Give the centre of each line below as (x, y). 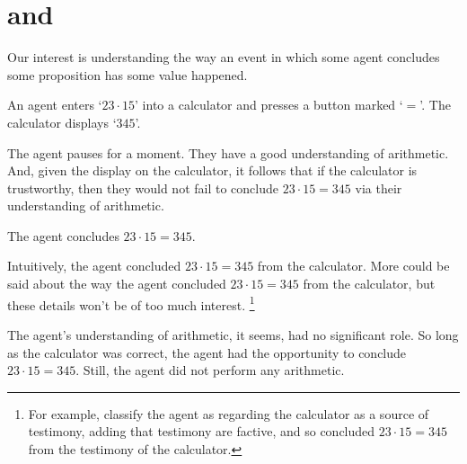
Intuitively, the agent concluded (94, 266)
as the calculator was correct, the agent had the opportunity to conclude (207, 352)
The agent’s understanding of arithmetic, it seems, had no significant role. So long (233, 334)
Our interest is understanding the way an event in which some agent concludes (224, 57)
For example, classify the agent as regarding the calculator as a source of (229, 413)
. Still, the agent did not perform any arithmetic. (210, 370)
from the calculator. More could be (353, 266)
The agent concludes (63, 235)
